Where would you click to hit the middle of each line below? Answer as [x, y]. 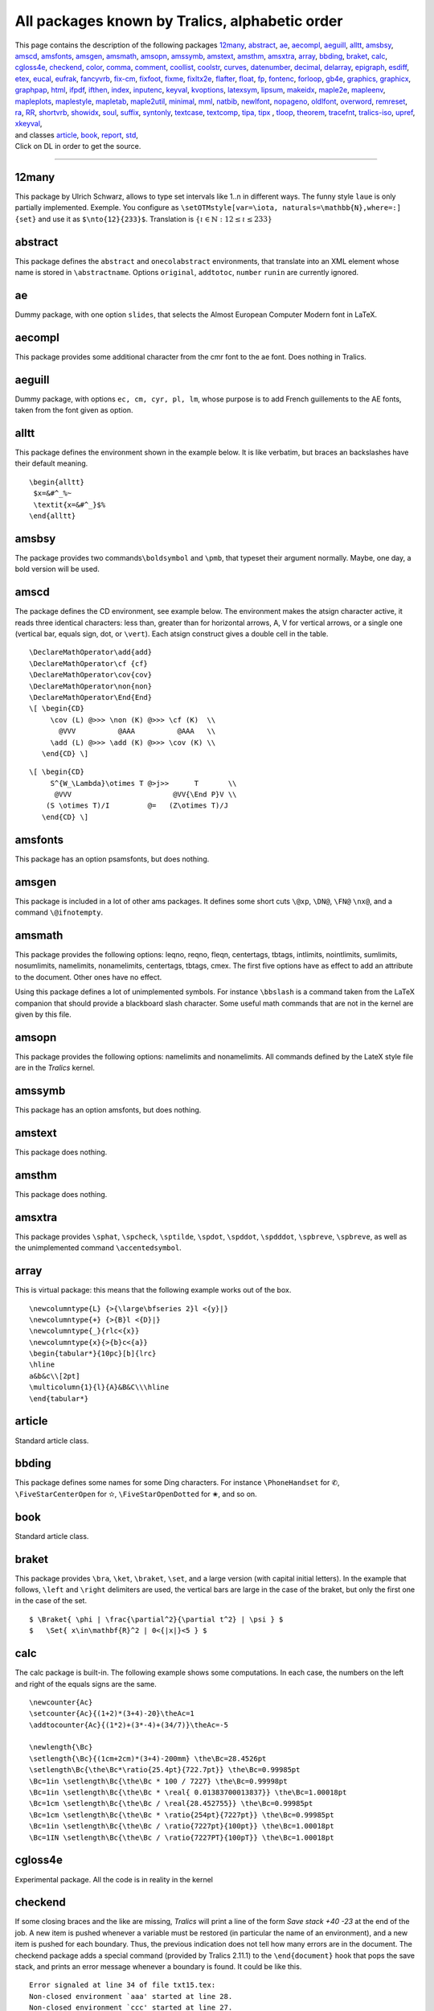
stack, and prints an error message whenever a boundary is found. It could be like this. [158, 1966]
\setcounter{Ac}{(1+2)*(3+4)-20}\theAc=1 [112, 1714]
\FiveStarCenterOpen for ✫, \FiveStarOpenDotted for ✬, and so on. [136, 1494]
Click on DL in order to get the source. [78, 146]
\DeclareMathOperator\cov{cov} [91, 675]
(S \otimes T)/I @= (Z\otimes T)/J [137, 806]
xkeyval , [29, 124]
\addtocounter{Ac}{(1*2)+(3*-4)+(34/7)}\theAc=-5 [129, 1725]
